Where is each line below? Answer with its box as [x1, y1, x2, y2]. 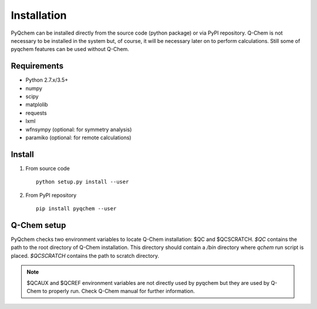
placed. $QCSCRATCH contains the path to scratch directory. [11, 252, 160, 259]
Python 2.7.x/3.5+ [25, 76, 69, 83]
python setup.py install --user [36, 179, 129, 185]
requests [25, 109, 47, 116]
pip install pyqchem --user [36, 206, 117, 212]
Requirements [11, 61, 64, 71]
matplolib [25, 101, 48, 108]
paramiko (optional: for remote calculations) [25, 134, 131, 141]
